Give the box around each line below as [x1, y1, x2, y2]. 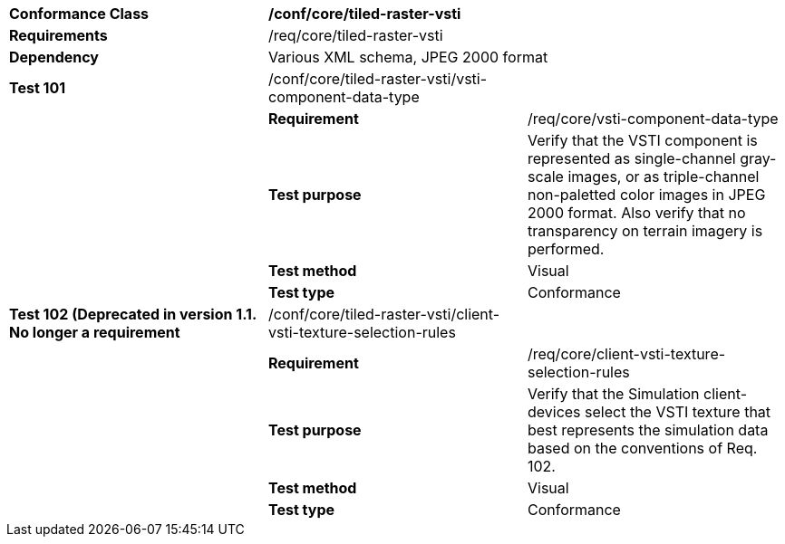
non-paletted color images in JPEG [527, 186, 766, 204]
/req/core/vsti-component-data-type [527, 110, 779, 128]
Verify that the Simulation [527, 385, 700, 403]
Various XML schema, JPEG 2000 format [267, 48, 548, 66]
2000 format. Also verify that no [527, 204, 746, 222]
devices [527, 403, 581, 421]
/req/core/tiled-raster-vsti [267, 26, 443, 44]
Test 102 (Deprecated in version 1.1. [9, 305, 257, 323]
